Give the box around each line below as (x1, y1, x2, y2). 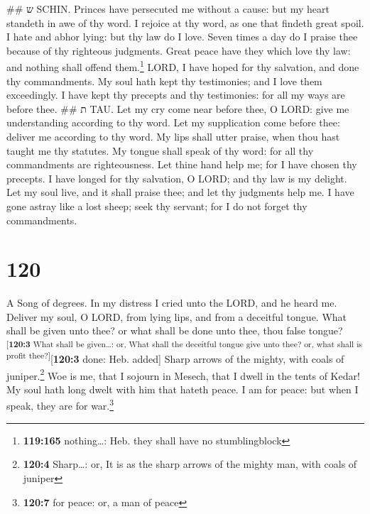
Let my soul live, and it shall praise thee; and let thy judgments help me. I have (6, 185, 354, 199)
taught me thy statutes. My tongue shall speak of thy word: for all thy (6, 143, 314, 158)
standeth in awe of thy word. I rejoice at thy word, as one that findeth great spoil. (6, 15, 364, 30)
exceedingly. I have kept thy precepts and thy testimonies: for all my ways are (6, 87, 345, 102)
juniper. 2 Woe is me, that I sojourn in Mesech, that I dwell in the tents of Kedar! (6, 366, 360, 383)
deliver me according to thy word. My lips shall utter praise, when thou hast (6, 129, 340, 143)
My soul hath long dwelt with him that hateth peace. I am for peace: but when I (6, 381, 359, 396)
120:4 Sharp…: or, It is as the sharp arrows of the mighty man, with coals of (23, 456, 357, 471)
